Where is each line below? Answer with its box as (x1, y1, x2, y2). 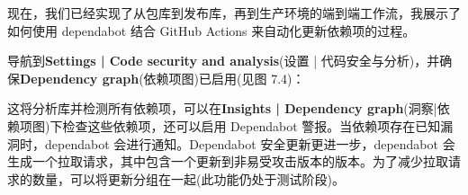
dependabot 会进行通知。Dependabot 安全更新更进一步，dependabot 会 (44, 134, 455, 153)
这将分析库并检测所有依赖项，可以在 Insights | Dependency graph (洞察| (7, 99, 437, 118)
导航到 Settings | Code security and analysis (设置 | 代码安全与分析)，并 (7, 51, 440, 70)
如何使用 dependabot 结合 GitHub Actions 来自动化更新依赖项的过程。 (7, 21, 416, 40)
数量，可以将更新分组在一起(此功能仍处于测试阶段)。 (31, 169, 345, 188)
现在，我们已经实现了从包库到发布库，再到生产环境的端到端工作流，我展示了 (7, 4, 461, 22)
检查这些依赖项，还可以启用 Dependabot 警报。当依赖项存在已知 (62, 116, 441, 135)
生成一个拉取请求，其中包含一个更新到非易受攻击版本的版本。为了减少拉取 (7, 152, 448, 171)
